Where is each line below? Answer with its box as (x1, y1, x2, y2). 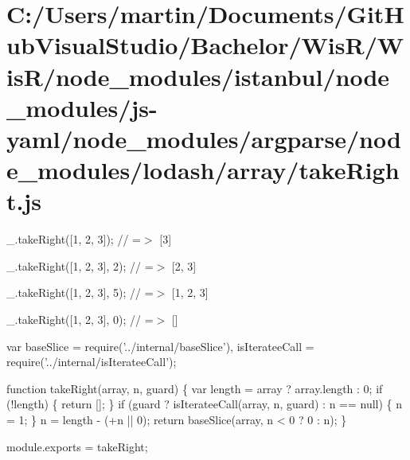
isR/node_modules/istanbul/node (6, 60, 390, 92)
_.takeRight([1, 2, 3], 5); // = (6, 284, 154, 301)
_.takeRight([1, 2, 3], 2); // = (6, 257, 154, 274)
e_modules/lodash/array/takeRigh (6, 154, 400, 186)
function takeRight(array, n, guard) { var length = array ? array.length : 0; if (6, 380, 383, 396)
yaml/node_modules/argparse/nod (6, 122, 401, 154)
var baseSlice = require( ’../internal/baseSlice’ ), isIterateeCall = (6, 337, 314, 354)
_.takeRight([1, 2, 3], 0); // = (6, 311, 154, 328)
